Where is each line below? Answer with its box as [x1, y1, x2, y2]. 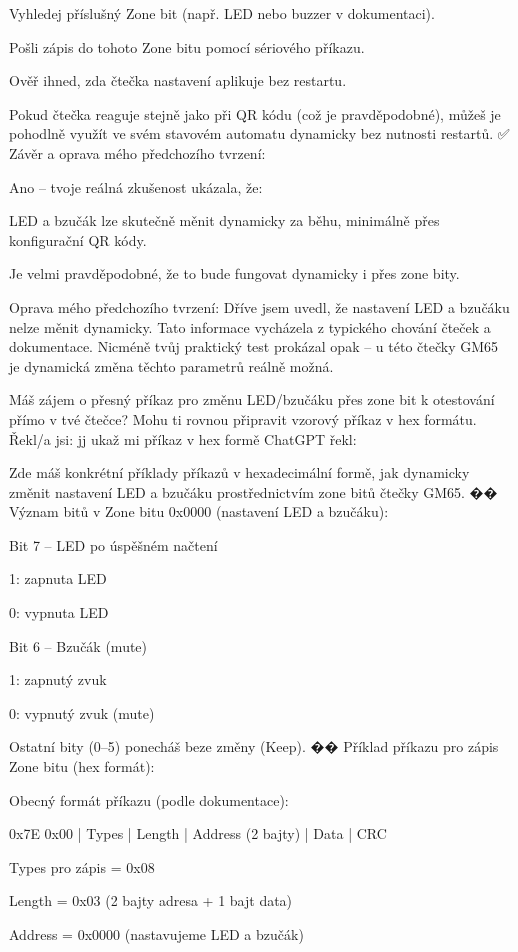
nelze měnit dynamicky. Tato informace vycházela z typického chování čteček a [9, 316, 491, 337]
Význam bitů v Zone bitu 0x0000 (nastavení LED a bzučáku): [9, 501, 389, 522]
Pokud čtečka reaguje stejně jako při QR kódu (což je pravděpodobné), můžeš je [9, 103, 501, 124]
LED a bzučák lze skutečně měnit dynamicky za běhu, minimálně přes [9, 210, 440, 231]
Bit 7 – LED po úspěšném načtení [9, 534, 218, 555]
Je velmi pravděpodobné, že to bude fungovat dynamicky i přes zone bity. [9, 263, 460, 284]
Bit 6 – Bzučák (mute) [9, 635, 148, 656]
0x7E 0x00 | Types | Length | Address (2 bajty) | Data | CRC [9, 823, 387, 844]
